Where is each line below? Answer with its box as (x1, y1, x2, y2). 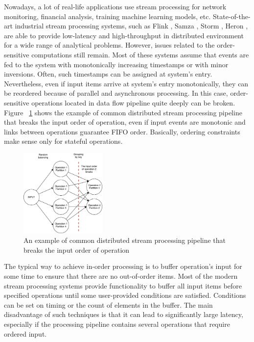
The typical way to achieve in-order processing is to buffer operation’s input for (4, 261, 242, 271)
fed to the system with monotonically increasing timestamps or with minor (4, 59, 229, 69)
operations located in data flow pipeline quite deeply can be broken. (31, 97, 235, 107)
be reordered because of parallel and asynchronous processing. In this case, (4, 88, 228, 98)
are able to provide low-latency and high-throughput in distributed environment (4, 30, 244, 40)
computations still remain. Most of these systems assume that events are (31, 49, 249, 59)
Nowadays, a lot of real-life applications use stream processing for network (4, 1, 227, 11)
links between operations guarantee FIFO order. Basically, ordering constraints (4, 126, 240, 136)
